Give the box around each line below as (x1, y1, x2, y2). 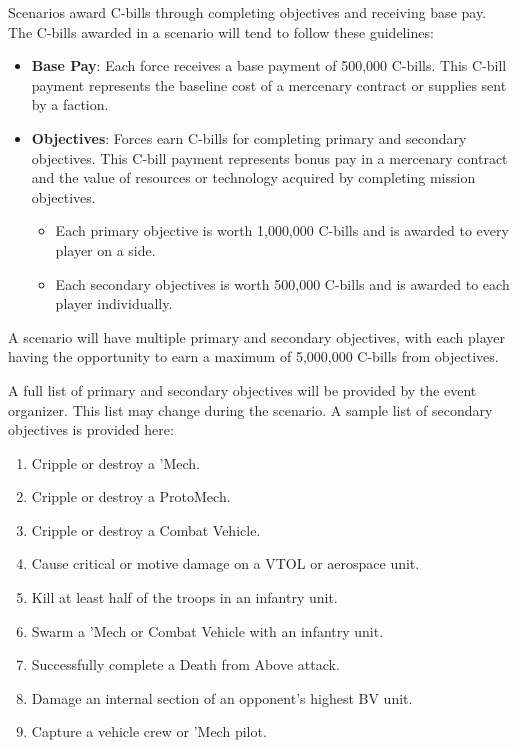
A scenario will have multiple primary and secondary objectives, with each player (8, 326, 506, 347)
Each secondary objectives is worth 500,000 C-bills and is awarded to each (55, 273, 510, 294)
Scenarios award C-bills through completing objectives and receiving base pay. (8, 2, 487, 22)
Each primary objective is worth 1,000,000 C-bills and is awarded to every (55, 220, 509, 241)
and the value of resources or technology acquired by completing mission (31, 167, 476, 188)
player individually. (55, 293, 173, 314)
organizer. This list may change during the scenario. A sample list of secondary (8, 399, 493, 420)
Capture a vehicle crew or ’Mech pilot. (31, 721, 267, 742)
